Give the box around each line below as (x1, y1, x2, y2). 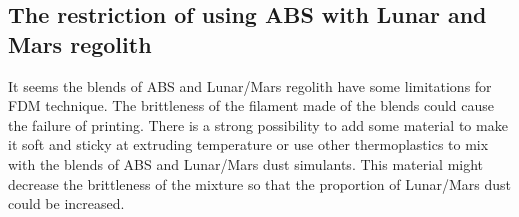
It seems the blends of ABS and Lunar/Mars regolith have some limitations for (8, 75, 492, 96)
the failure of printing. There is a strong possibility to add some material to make (8, 114, 508, 135)
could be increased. (8, 193, 125, 214)
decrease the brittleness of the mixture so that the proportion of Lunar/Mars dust (8, 173, 512, 194)
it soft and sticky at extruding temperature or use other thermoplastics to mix (8, 134, 489, 155)
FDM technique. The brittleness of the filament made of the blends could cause (8, 95, 495, 116)
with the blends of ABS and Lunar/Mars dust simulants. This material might (8, 153, 484, 174)
